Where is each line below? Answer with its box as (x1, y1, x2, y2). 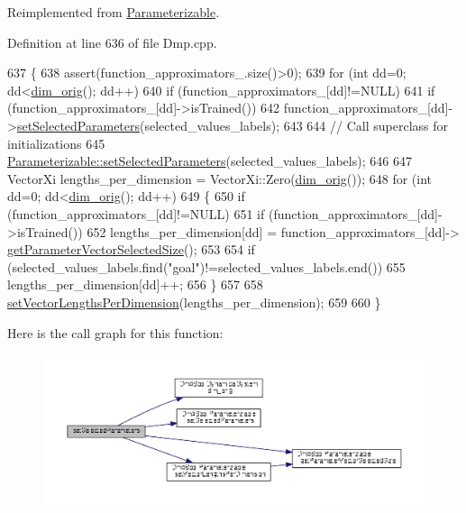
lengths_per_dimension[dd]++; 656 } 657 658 (7, 275, 263, 294)
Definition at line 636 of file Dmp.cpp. (7, 32, 217, 51)
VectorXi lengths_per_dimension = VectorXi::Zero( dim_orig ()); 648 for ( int (7, 169, 433, 188)
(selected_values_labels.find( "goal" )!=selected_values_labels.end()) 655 (7, 257, 406, 276)
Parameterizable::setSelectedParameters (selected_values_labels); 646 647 (7, 151, 412, 170)
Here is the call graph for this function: (7, 323, 224, 342)
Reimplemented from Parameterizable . (7, 3, 220, 21)
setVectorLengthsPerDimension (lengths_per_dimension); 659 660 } (7, 292, 381, 311)
